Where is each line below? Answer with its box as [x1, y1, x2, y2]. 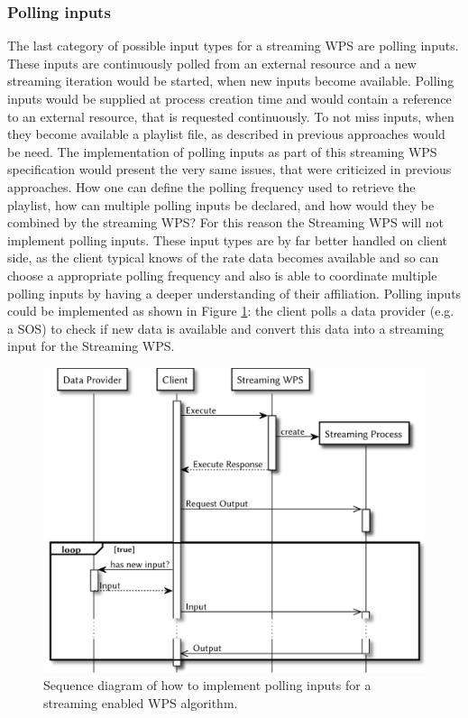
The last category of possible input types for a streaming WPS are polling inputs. [7, 36, 459, 55]
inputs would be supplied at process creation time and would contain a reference [7, 89, 452, 107]
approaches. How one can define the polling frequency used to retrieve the [7, 177, 416, 196]
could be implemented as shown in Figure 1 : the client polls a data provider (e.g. [7, 301, 454, 320]
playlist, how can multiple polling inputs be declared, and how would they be [7, 195, 435, 214]
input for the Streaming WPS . [7, 336, 175, 355]
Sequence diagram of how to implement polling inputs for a [43, 676, 372, 695]
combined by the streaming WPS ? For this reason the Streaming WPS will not [7, 213, 445, 232]
